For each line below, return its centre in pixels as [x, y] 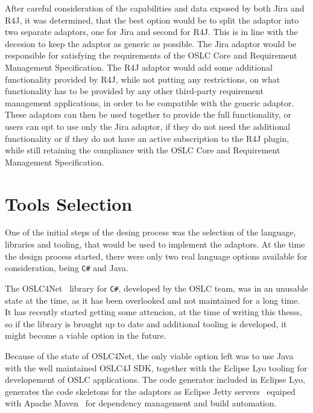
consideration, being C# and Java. [67, 268]
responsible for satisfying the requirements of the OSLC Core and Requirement [151, 55]
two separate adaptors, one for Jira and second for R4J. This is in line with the [151, 32]
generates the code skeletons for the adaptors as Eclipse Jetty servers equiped [150, 391]
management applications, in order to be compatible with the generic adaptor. [150, 102]
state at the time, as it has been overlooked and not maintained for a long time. [153, 300]
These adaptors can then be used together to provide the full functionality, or [148, 114]
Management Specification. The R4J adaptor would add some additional [139, 67]
